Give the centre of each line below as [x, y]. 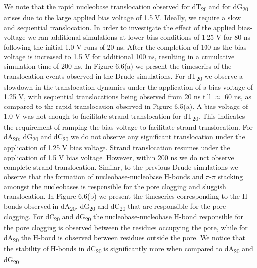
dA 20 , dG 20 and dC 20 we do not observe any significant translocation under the [125, 137]
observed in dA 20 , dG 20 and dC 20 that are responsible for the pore [125, 206]
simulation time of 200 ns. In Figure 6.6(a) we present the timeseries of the [118, 66]
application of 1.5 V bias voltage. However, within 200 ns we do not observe [119, 157]
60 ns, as [238, 96]
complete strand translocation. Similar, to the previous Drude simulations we [121, 167]
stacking [231, 177]
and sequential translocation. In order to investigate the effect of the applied [120, 27]
